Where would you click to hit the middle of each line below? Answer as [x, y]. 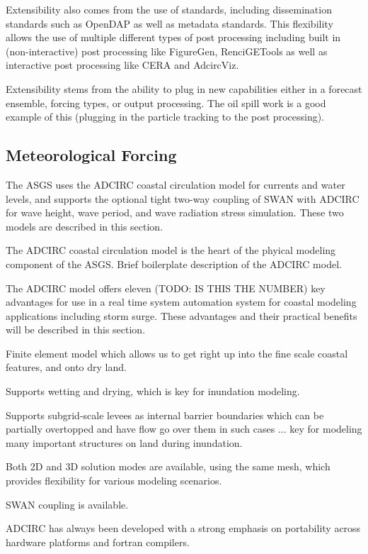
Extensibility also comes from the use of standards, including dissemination [169, 9]
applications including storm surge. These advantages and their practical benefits [182, 315]
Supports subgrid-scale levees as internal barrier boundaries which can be [165, 415]
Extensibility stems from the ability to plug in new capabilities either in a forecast [184, 88]
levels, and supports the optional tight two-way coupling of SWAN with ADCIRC [183, 198]
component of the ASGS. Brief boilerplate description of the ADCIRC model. [174, 264]
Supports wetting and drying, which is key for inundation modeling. [153, 391]
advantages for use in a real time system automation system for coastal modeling [181, 302]
